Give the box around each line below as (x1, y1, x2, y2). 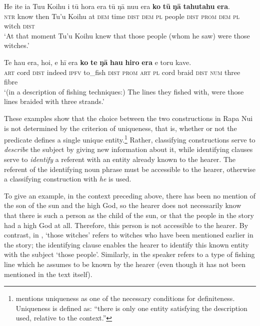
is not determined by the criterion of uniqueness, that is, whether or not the (4, 122, 237, 133)
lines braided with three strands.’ (4, 96, 104, 106)
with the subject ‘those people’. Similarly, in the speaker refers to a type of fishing (4, 249, 255, 259)
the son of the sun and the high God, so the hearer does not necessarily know (4, 200, 241, 210)
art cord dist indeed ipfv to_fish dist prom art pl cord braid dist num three (4, 66, 240, 77)
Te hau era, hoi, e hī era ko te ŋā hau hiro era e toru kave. (4, 56, 191, 67)
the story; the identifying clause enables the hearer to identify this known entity (4, 239, 249, 249)
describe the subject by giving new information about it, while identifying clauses (4, 144, 253, 154)
